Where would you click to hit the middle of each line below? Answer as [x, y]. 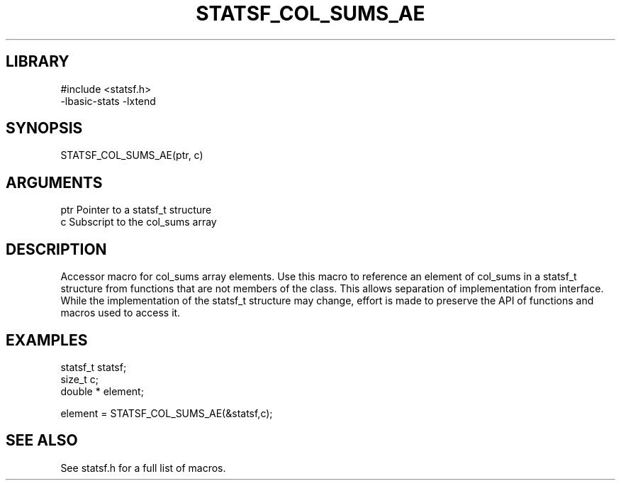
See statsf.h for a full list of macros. [143, 468]
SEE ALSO [42, 441]
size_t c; [79, 379]
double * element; [102, 391]
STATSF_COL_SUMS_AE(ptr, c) [132, 155]
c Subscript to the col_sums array [139, 222]
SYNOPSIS [44, 128]
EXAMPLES [47, 340]
